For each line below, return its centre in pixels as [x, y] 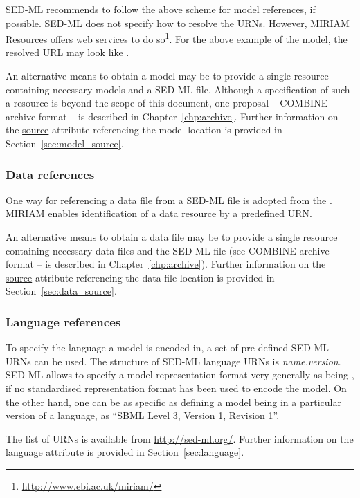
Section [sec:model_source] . [65, 143]
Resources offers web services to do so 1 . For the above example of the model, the [177, 38]
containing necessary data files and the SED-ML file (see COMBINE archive [168, 250]
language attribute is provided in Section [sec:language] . [125, 452]
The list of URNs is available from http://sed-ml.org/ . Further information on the [180, 438]
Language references [63, 321]
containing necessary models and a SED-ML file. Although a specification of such [178, 89]
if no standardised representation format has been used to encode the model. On [176, 388]
